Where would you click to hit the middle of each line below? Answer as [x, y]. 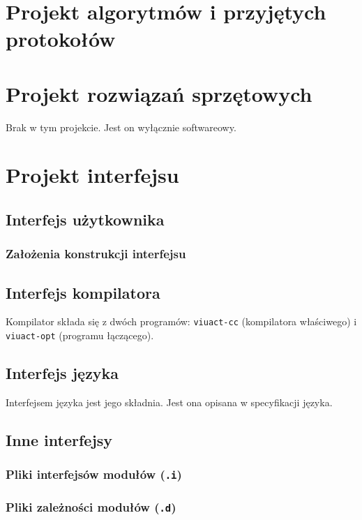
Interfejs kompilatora [83, 292]
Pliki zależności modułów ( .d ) [91, 506]
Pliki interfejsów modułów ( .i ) [94, 474]
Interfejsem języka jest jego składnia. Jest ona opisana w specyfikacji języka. [169, 402]
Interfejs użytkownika [85, 220]
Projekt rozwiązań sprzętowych [159, 93]
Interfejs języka [62, 373]
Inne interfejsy [59, 439]
